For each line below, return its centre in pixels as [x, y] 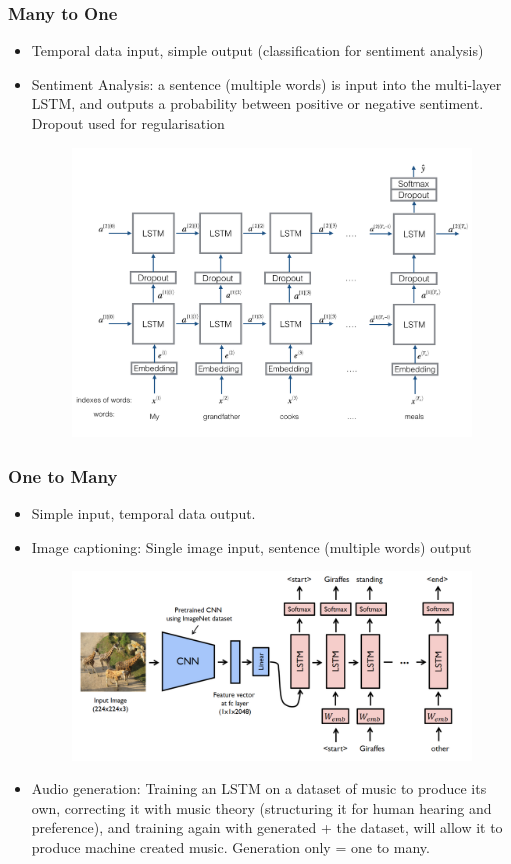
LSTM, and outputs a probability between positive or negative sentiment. [257, 103]
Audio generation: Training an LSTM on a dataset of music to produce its [259, 788]
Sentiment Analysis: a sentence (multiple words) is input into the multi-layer [266, 83]
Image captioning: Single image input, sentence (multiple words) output [251, 546]
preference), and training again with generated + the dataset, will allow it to [267, 827]
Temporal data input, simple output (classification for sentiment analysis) [257, 50]
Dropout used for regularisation [128, 123]
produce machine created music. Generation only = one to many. [230, 847]
